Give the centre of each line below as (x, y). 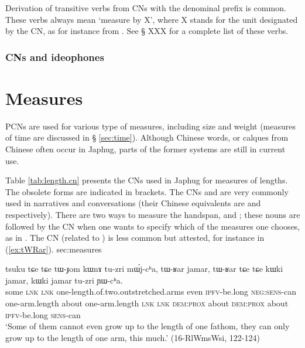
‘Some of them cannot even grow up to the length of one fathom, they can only (148, 326)
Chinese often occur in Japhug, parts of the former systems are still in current (145, 149)
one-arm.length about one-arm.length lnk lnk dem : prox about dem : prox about (147, 303)
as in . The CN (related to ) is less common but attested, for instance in (135, 238)
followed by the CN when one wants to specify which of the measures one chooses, (153, 226)
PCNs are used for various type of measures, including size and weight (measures (151, 126)
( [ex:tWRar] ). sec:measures (54, 249)
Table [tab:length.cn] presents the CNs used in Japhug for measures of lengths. (147, 180)
